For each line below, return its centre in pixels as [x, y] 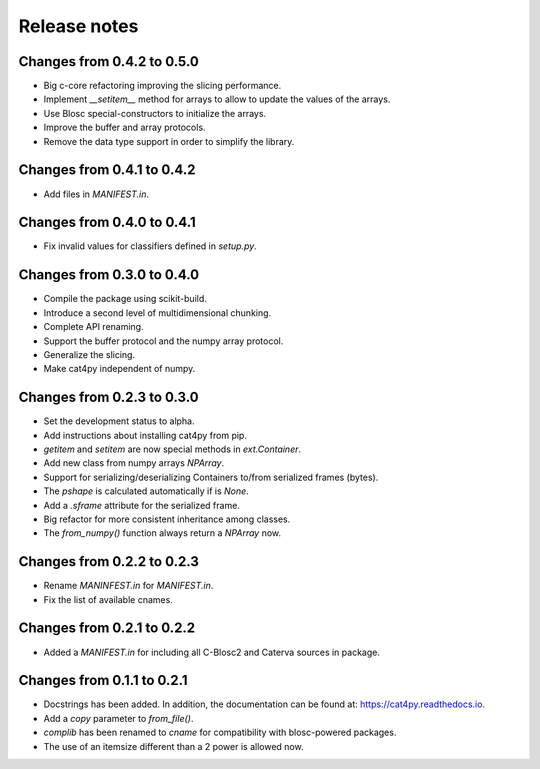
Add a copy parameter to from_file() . [118, 718]
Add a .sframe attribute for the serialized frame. [141, 505]
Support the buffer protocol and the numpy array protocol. [163, 341]
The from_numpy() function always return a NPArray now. [162, 533]
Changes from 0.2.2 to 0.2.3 [109, 561]
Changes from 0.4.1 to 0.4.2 [107, 170]
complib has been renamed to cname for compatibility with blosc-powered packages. [220, 732]
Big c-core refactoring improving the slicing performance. [162, 86]
